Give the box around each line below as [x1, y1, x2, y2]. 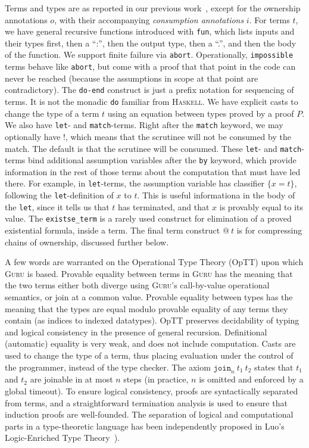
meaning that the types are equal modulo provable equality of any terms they [5, 302, 288, 315]
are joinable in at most [30, 373, 113, 385]
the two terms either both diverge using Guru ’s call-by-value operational [5, 279, 270, 291]
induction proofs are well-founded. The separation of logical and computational [5, 408, 294, 421]
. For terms [249, 13, 290, 26]
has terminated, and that [118, 200, 210, 213]
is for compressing [236, 224, 302, 237]
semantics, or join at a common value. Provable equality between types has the [5, 291, 293, 303]
